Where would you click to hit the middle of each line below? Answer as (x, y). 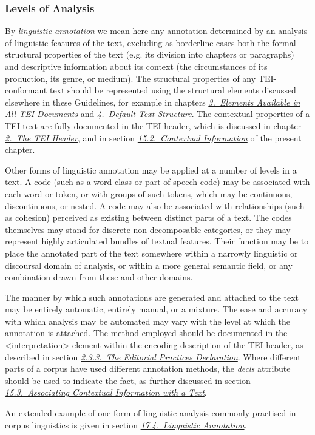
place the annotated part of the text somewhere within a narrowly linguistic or (151, 253)
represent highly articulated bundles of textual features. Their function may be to (157, 241)
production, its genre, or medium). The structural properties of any (130, 78)
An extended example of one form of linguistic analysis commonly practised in (151, 413)
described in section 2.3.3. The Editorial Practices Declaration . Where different (153, 356)
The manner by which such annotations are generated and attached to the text (152, 297)
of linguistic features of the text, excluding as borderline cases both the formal (151, 42)
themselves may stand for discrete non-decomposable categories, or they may (148, 229)
